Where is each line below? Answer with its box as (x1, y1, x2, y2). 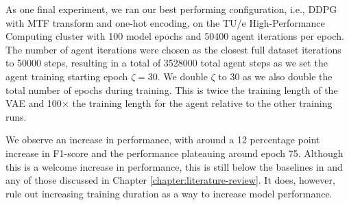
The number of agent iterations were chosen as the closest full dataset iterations (5, 42, 341, 56)
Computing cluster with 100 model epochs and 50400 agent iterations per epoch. (5, 29, 344, 43)
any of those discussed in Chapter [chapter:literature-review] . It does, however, (5, 173, 335, 187)
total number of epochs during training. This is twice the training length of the (5, 82, 338, 97)
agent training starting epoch (5, 69, 128, 83)
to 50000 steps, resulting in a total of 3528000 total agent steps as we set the (5, 56, 328, 70)
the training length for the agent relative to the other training (72, 96, 333, 110)
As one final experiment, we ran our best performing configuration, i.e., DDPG (5, 2, 337, 16)
